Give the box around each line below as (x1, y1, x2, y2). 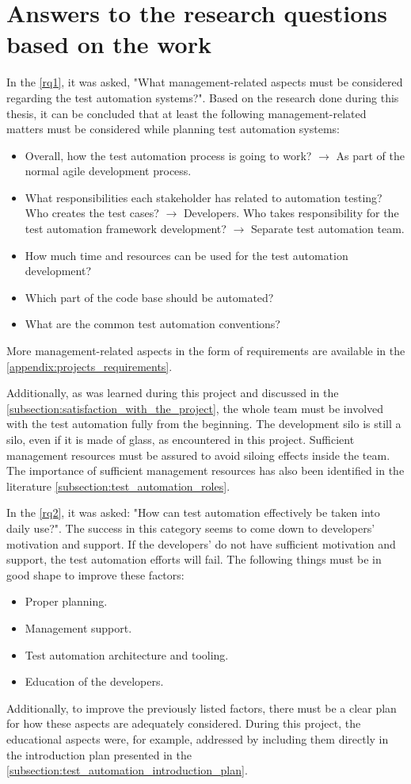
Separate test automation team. (250, 220, 405, 237)
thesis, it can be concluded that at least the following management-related (6, 105, 367, 121)
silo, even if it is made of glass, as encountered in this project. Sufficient (6, 431, 355, 447)
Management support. (25, 619, 132, 636)
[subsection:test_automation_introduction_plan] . (6, 762, 248, 778)
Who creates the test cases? (25, 205, 159, 221)
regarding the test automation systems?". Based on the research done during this (6, 89, 399, 105)
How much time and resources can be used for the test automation (25, 247, 348, 263)
